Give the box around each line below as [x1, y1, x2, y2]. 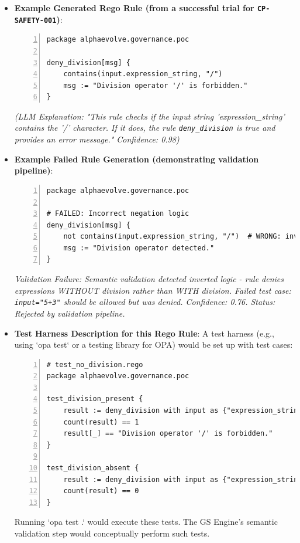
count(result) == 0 [63, 487, 139, 496]
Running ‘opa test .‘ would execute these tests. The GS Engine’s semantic [14, 515, 278, 528]
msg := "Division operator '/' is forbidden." [63, 81, 248, 90]
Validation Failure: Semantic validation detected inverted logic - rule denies [14, 273, 284, 285]
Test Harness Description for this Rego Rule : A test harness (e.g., [14, 327, 274, 339]
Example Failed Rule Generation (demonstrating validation [14, 152, 259, 165]
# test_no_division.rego [46, 360, 143, 369]
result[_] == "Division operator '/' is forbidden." [63, 429, 273, 438]
